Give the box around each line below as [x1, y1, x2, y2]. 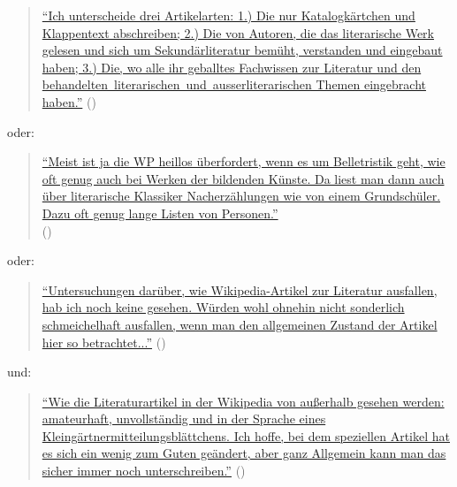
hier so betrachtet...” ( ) [42, 332, 166, 351]
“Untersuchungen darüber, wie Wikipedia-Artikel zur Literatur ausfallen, [42, 280, 438, 299]
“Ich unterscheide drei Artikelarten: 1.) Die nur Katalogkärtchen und [42, 6, 415, 24]
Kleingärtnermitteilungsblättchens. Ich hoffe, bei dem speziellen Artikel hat [42, 426, 450, 445]
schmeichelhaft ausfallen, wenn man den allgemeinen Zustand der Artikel [42, 315, 438, 333]
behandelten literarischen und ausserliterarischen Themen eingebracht [42, 75, 426, 94]
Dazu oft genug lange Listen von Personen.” [42, 203, 278, 222]
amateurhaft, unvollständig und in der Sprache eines [42, 409, 326, 428]
